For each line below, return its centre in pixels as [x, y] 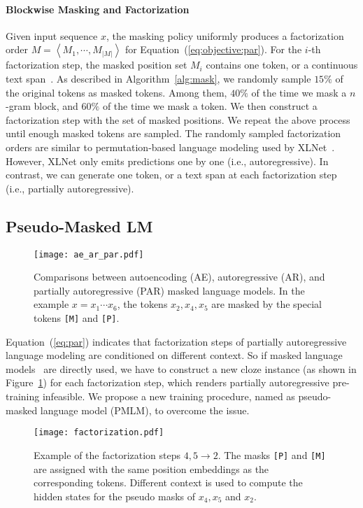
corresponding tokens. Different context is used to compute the [168, 482]
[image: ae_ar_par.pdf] [89, 254]
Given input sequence [52, 35]
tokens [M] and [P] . [77, 317]
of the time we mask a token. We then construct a [210, 106]
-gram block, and [42, 106]
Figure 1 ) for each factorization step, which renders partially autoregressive [168, 382]
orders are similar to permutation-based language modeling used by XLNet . [170, 147]
